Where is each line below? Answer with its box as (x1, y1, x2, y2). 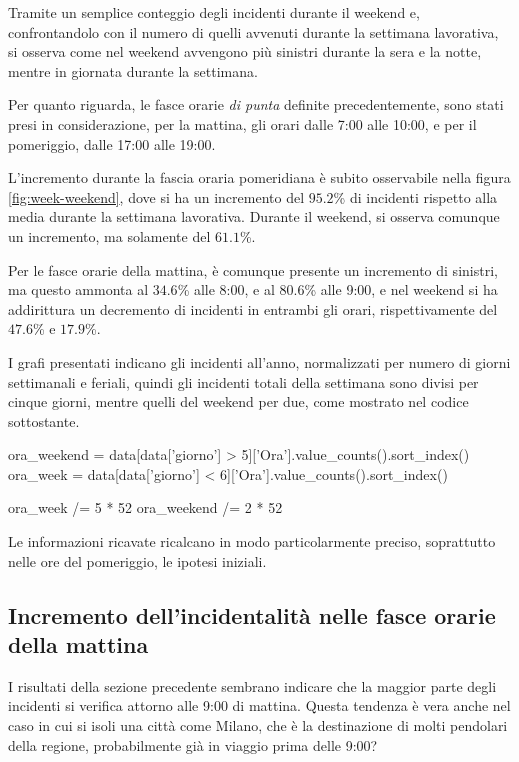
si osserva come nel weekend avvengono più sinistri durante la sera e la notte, (8, 41, 482, 62)
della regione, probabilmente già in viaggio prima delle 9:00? (8, 734, 378, 755)
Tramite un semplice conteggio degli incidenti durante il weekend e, (8, 2, 420, 22)
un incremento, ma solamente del (8, 225, 211, 246)
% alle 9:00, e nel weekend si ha (304, 279, 498, 300)
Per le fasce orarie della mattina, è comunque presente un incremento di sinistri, (8, 259, 498, 280)
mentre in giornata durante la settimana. (8, 60, 258, 81)
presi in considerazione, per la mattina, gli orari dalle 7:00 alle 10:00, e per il (8, 113, 477, 134)
